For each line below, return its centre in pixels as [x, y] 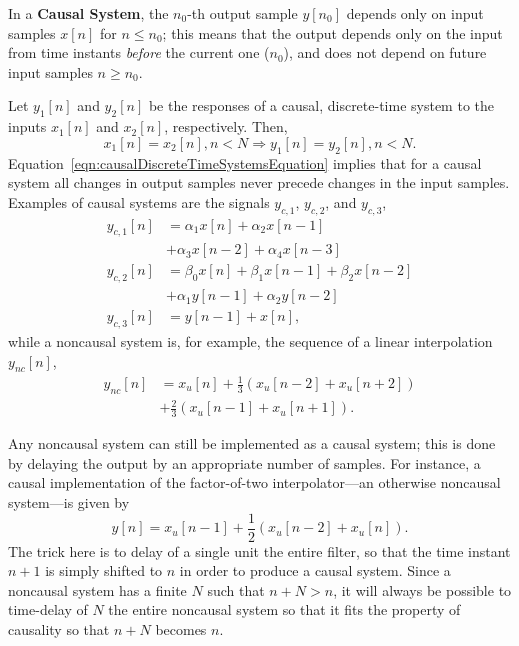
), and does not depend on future [385, 52]
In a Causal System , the [88, 13]
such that [236, 589]
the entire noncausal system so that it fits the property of [284, 609]
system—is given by [69, 501]
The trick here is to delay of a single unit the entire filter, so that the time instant [259, 550]
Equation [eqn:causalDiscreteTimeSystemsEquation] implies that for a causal [245, 162]
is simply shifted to [104, 570]
